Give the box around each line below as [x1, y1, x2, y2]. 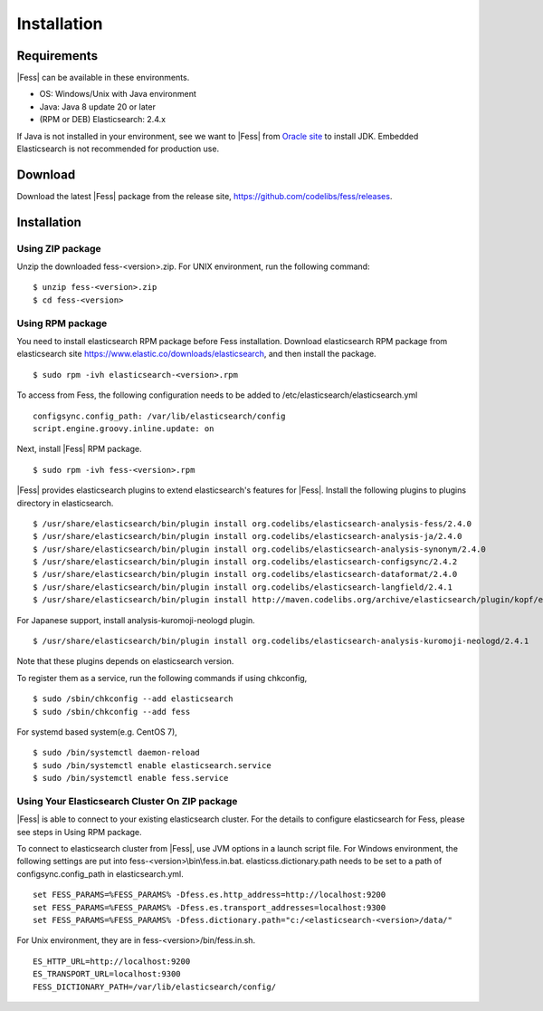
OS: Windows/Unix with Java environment [39, 89, 196, 100]
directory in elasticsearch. [16, 497, 114, 508]
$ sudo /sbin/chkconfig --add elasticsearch [33, 694, 234, 704]
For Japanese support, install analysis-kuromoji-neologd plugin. [16, 614, 255, 625]
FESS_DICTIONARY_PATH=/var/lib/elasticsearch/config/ [33, 981, 276, 992]
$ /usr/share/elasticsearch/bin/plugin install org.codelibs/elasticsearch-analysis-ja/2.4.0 [33, 531, 462, 542]
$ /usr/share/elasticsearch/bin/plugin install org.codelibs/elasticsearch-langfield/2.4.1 [33, 582, 452, 592]
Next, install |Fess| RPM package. [16, 444, 142, 455]
